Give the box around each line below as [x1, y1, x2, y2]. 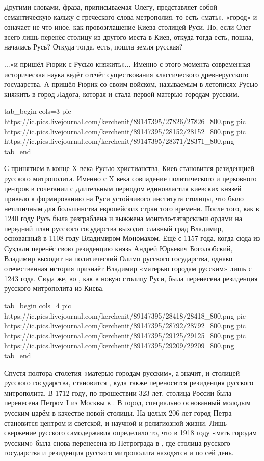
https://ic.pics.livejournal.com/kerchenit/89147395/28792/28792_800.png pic [4, 320, 246, 331]
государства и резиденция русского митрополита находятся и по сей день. [4, 447, 234, 458]
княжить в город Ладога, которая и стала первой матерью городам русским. [4, 88, 240, 99]
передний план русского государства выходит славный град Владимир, [4, 223, 223, 233]
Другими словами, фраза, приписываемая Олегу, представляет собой [4, 2, 218, 12]
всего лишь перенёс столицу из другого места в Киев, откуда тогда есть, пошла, [4, 31, 253, 42]
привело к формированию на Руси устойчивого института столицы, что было [4, 193, 244, 204]
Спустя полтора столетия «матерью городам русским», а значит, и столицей [4, 367, 240, 378]
